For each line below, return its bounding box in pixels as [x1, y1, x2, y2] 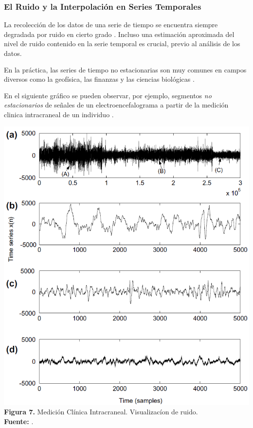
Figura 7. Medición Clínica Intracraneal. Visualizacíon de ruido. [4, 407, 198, 417]
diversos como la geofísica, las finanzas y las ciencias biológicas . [4, 74, 195, 84]
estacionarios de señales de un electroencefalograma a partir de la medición [4, 100, 229, 110]
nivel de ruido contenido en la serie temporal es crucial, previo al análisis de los [4, 38, 240, 49]
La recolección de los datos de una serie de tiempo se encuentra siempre [4, 19, 218, 30]
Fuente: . [4, 416, 34, 426]
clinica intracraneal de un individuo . [4, 109, 114, 119]
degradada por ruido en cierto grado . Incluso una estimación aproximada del [4, 29, 235, 39]
